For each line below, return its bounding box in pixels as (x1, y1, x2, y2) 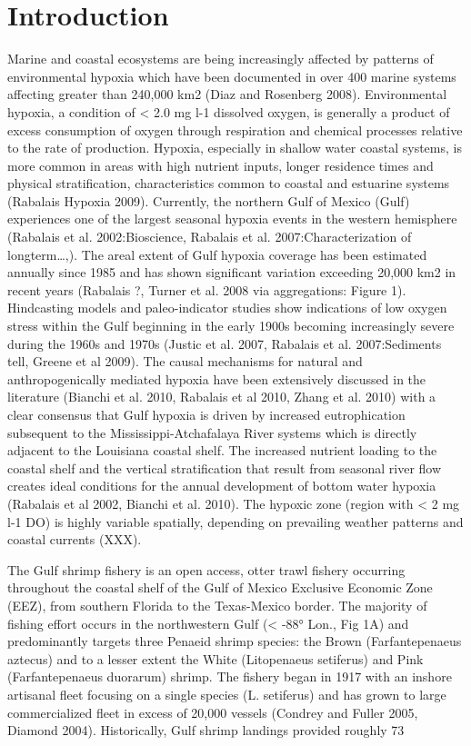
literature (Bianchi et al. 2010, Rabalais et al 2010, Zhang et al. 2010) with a (7, 387, 436, 406)
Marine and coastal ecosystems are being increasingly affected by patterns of (7, 49, 434, 68)
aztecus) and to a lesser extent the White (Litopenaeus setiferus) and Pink (7, 649, 424, 668)
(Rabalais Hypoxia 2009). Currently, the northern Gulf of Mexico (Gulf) (7, 191, 410, 210)
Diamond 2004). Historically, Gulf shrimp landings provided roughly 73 (7, 721, 405, 740)
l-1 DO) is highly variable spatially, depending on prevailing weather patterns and (7, 512, 464, 531)
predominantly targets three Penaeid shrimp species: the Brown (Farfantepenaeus (7, 632, 462, 651)
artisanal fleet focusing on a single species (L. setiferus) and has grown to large (7, 684, 446, 703)
